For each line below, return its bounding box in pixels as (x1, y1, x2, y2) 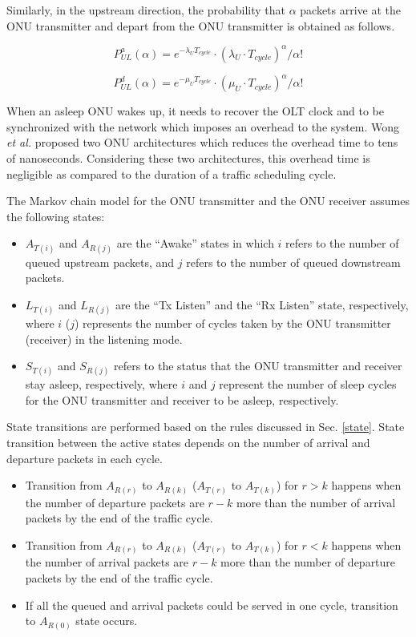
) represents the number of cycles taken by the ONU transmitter (75, 314, 391, 331)
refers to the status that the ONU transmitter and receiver (113, 357, 402, 374)
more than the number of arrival (236, 494, 396, 510)
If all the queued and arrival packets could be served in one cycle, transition (25, 596, 398, 613)
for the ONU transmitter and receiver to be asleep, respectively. (25, 391, 339, 408)
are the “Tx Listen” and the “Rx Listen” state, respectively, (115, 296, 409, 312)
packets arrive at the (300, 2, 402, 18)
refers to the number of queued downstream (186, 253, 401, 270)
